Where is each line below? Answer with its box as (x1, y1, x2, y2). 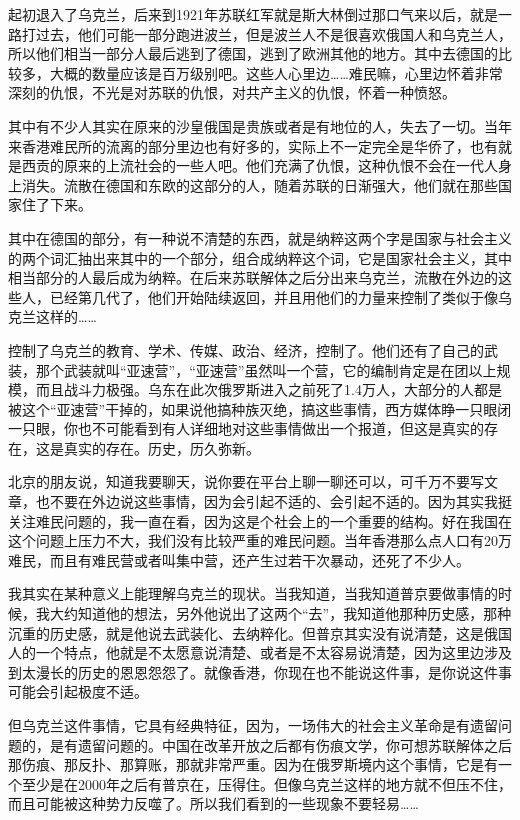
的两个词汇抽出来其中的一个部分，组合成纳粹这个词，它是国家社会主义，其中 (8, 247, 512, 268)
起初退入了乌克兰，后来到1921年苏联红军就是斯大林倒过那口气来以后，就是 (8, 4, 498, 24)
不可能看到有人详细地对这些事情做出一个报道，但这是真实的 (91, 418, 484, 439)
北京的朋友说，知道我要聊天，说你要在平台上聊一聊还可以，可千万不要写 (8, 471, 484, 492)
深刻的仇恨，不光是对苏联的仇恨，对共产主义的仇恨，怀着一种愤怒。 (8, 82, 456, 103)
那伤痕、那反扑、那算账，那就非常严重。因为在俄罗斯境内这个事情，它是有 (8, 754, 498, 775)
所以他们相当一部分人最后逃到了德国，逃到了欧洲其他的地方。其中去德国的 (8, 43, 498, 64)
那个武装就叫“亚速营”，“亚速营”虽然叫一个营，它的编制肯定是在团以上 (35, 359, 497, 380)
